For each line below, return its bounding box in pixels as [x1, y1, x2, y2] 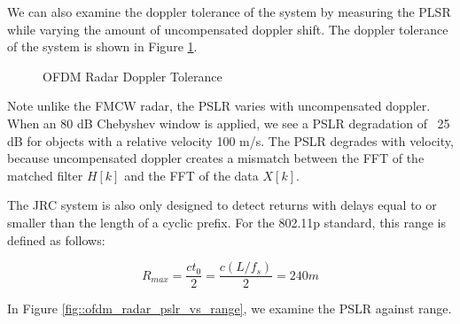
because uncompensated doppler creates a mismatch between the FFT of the [7, 149, 425, 167]
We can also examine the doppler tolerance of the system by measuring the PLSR [7, 3, 451, 20]
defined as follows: [7, 230, 105, 249]
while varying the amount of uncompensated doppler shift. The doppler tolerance [7, 19, 448, 38]
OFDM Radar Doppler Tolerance [43, 66, 222, 85]
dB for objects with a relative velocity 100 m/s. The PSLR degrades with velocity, [7, 131, 454, 150]
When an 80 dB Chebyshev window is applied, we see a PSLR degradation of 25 [7, 113, 450, 132]
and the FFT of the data [124, 166, 259, 184]
